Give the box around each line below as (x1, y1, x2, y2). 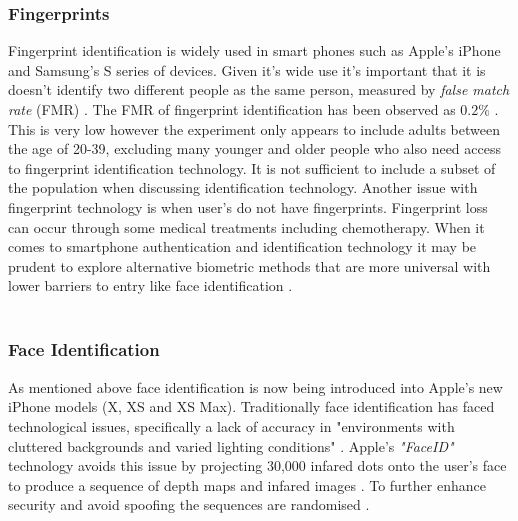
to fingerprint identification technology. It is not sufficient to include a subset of (8, 157, 496, 178)
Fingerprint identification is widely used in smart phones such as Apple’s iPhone (8, 40, 501, 61)
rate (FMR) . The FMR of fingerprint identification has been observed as (8, 99, 456, 119)
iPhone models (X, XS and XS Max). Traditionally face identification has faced (8, 396, 495, 417)
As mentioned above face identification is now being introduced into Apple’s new (8, 376, 503, 397)
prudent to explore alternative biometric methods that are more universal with (8, 255, 491, 276)
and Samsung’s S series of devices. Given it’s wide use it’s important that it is (8, 59, 486, 80)
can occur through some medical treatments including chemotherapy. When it (8, 216, 485, 237)
